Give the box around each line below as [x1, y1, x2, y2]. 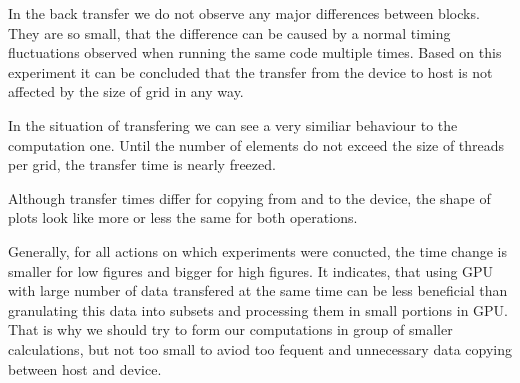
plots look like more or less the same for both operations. [8, 207, 358, 228]
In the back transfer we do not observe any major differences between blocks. [8, 3, 480, 23]
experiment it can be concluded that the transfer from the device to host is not [8, 61, 493, 82]
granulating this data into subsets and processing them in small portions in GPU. [8, 299, 509, 320]
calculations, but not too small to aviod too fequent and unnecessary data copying [8, 338, 512, 359]
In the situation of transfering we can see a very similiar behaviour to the [8, 114, 458, 135]
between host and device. [8, 358, 162, 379]
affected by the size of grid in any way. [8, 81, 244, 102]
